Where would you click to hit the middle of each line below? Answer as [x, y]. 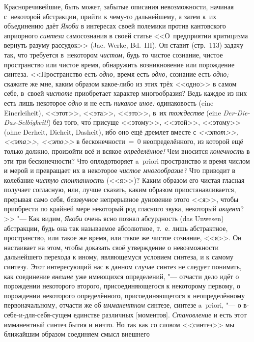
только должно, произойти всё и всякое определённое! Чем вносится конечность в [127, 151]
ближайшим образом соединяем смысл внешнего [77, 334]
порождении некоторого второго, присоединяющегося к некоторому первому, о [122, 286]
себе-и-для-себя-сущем [38, 314]
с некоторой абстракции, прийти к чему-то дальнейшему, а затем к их [110, 16]
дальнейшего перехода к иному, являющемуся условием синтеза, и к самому [119, 257]
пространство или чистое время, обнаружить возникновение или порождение [119, 64]
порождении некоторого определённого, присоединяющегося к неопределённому [125, 295]
